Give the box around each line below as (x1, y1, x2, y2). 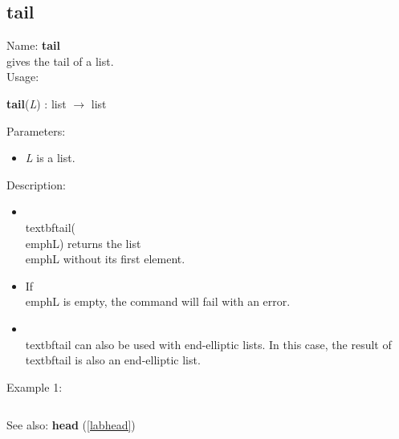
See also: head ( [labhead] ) (6, 417, 136, 433)
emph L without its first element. (25, 250, 185, 267)
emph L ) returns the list (25, 234, 141, 251)
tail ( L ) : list (6, 95, 67, 112)
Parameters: (6, 122, 66, 139)
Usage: (6, 68, 39, 85)
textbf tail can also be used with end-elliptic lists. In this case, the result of (25, 335, 392, 352)
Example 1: (6, 378, 63, 395)
